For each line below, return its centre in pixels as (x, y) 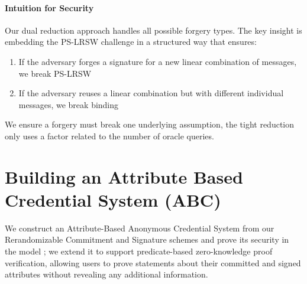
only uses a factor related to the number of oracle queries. (109, 136)
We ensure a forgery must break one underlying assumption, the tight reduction (150, 124)
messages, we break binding (69, 104)
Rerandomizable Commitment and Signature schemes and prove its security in (147, 239)
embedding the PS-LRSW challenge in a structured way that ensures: (131, 42)
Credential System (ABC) (113, 199)
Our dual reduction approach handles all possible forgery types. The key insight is (153, 30)
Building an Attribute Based (124, 176)
